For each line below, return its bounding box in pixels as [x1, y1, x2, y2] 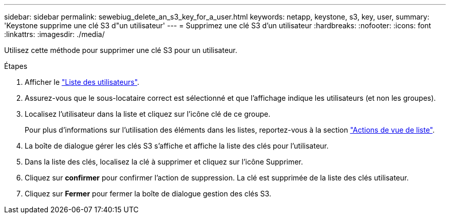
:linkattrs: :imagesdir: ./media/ [4, 30, 105, 39]
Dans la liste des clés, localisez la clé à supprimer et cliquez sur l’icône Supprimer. [25, 157, 303, 166]
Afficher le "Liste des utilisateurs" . [25, 78, 140, 86]
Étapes [4, 62, 28, 70]
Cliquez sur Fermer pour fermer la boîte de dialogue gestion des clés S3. [25, 189, 271, 198]
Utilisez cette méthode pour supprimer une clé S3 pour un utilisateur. [4, 46, 237, 55]
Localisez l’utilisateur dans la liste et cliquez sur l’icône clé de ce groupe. [25, 110, 271, 118]
